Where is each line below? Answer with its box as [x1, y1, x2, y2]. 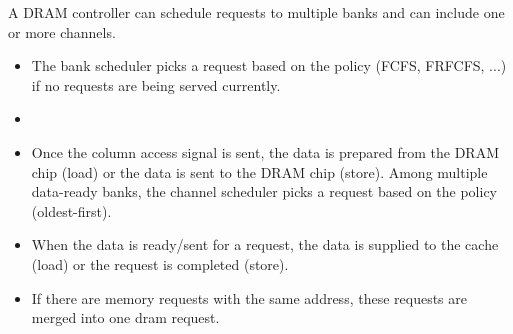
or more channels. [8, 21, 116, 42]
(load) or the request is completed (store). [31, 253, 289, 274]
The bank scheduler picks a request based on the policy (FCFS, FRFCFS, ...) [31, 55, 507, 76]
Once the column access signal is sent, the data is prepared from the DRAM [31, 141, 499, 162]
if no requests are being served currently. [31, 74, 281, 95]
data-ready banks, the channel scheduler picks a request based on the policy [31, 181, 498, 202]
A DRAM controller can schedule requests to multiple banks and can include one [8, 2, 505, 22]
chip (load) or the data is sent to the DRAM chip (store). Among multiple [31, 161, 488, 182]
